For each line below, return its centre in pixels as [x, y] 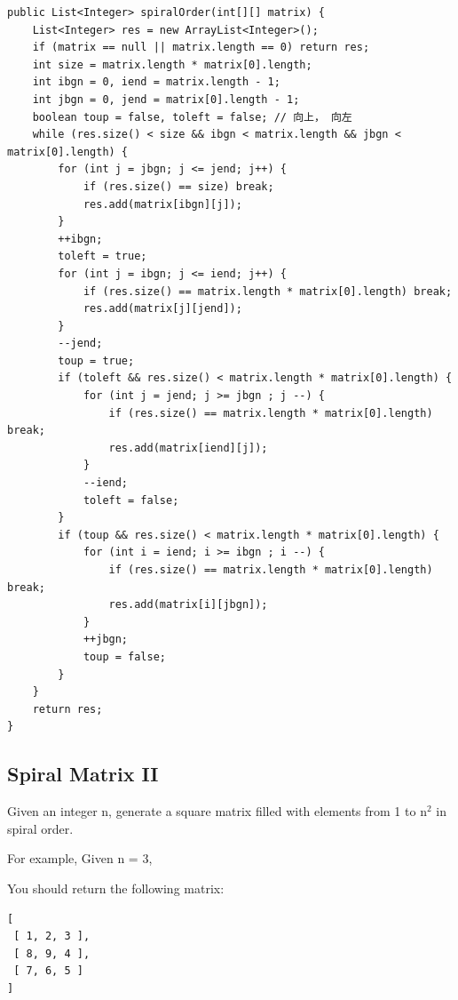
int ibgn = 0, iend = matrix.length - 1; [156, 82]
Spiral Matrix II [83, 774]
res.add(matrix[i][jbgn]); [188, 605]
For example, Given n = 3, [80, 858]
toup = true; [96, 360]
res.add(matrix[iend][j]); [188, 448]
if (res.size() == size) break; [178, 186]
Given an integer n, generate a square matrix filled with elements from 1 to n [217, 811]
